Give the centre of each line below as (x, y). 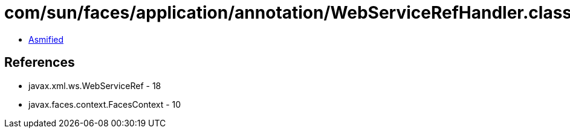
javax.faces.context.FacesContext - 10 (105, 104)
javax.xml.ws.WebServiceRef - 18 (95, 85)
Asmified (46, 39)
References (40, 63)
